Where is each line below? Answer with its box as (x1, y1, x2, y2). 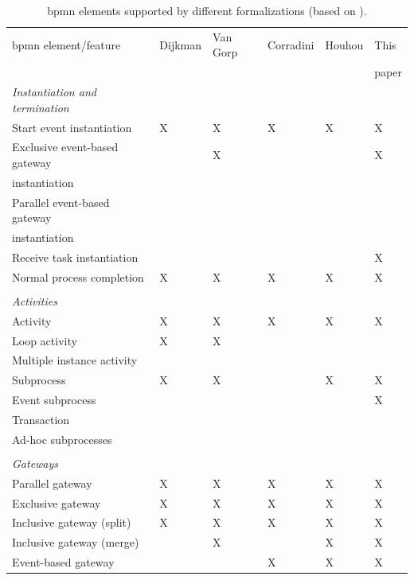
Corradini (268, 36, 314, 53)
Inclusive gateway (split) (12, 514, 131, 531)
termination (12, 99, 69, 115)
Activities (12, 292, 57, 309)
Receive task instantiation (12, 248, 139, 265)
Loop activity (12, 332, 77, 348)
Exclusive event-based (12, 138, 119, 155)
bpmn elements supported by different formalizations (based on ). (47, 2, 367, 18)
